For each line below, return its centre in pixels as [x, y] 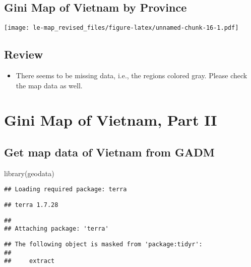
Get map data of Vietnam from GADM [109, 152]
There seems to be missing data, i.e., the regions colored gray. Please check [132, 75]
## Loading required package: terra [66, 190]
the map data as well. [49, 85]
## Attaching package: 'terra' [56, 229]
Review [24, 54]
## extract [29, 261]
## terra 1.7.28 [31, 205]
